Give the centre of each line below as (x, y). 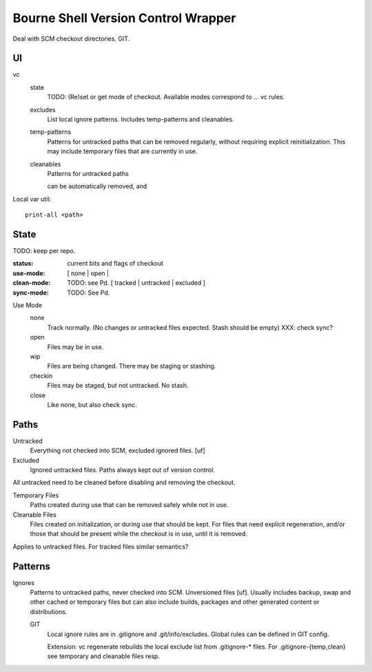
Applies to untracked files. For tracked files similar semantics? (101, 546)
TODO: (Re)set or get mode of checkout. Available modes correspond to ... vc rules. (166, 97)
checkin (41, 375)
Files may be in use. (75, 347)
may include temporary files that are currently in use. (122, 151)
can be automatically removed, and (97, 186)
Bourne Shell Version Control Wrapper (124, 18)
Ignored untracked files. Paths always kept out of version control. (122, 470)
